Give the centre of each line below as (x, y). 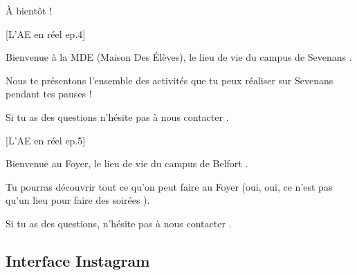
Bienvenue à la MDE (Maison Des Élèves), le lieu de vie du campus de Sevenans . (179, 57)
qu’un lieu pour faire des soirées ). (78, 200)
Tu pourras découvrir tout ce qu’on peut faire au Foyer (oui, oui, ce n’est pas (169, 186)
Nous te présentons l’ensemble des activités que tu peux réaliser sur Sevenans (170, 80)
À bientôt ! (29, 10)
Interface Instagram (78, 260)
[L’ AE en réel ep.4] (46, 34)
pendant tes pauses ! (49, 94)
